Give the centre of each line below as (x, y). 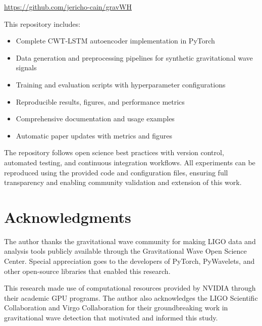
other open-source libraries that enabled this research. (87, 271)
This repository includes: (42, 24)
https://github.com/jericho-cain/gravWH (68, 7)
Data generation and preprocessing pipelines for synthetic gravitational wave (134, 57)
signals (26, 67)
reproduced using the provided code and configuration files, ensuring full (116, 172)
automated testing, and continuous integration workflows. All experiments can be (130, 162)
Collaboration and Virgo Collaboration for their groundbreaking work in (116, 308)
